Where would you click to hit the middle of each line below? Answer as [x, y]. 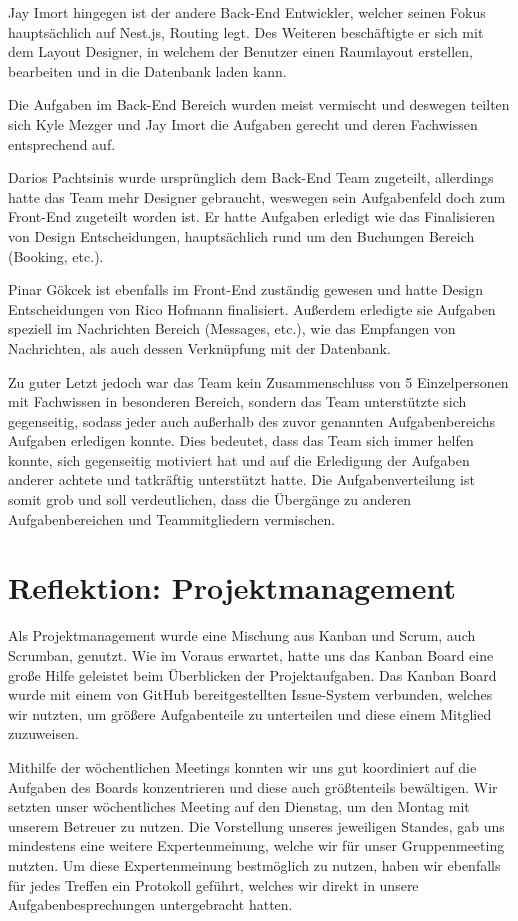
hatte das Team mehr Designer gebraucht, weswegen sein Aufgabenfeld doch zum [257, 196]
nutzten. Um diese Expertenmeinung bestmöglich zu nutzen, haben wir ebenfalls [254, 864]
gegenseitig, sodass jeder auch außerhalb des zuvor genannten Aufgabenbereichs [252, 420]
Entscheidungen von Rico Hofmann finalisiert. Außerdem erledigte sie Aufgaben [252, 308]
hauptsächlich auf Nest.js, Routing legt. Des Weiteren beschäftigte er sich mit [246, 31]
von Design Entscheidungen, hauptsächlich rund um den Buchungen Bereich [241, 235]
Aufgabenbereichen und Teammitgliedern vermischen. [172, 518]
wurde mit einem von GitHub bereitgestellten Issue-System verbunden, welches [250, 694]
